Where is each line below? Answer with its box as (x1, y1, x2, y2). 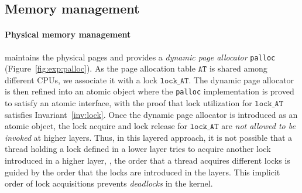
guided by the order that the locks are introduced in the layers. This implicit (5, 165, 280, 178)
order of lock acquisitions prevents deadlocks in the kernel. (5, 177, 213, 189)
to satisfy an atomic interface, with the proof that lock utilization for (5, 97, 252, 109)
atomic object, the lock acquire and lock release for (5, 120, 188, 132)
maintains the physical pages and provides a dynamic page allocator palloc (5, 50, 276, 63)
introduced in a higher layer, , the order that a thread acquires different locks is (5, 154, 290, 167)
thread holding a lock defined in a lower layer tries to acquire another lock (5, 143, 271, 155)
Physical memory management (5, 28, 131, 40)
